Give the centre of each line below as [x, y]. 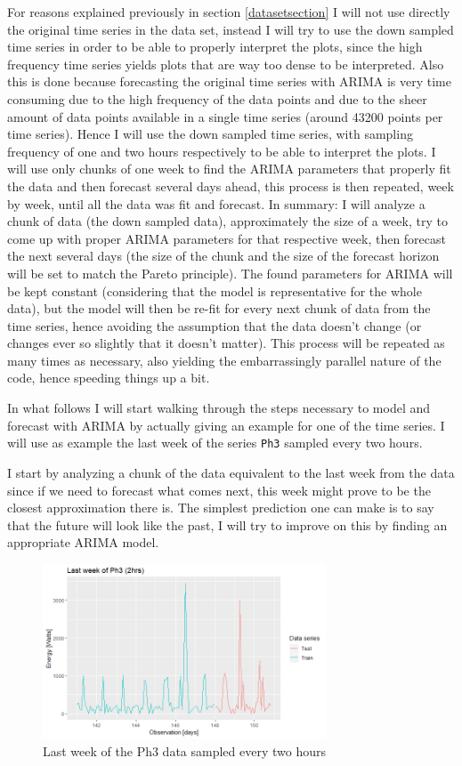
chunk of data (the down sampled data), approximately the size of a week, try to [227, 221]
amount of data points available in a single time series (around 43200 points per [225, 116]
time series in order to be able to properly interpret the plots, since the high [215, 47]
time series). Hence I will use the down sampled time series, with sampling [210, 134]
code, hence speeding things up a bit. [109, 378]
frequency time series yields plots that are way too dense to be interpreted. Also [226, 64]
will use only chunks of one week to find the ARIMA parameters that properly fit [229, 169]
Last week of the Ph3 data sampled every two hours [184, 750]
